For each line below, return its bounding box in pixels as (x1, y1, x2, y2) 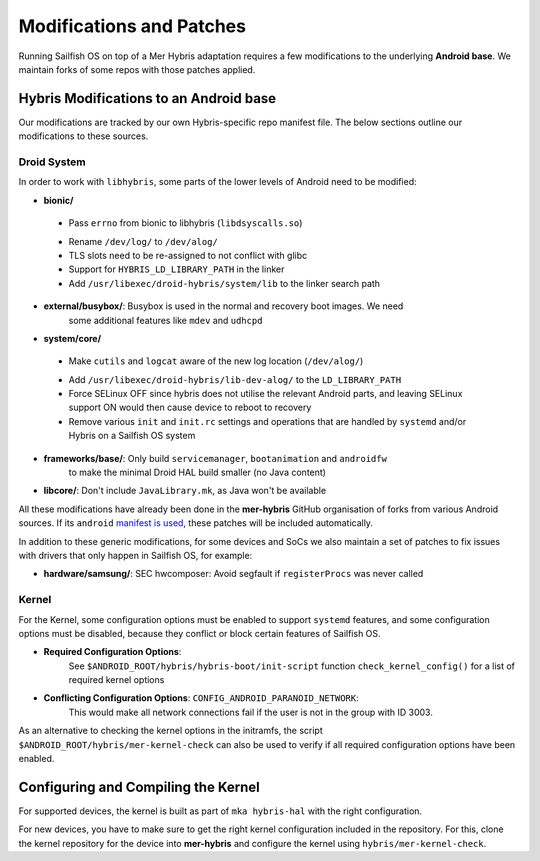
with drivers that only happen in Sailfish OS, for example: (18, 549, 253, 561)
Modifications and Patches (18, 15, 247, 37)
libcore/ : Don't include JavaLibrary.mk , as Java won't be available (43, 485, 327, 497)
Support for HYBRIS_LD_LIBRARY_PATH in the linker (68, 263, 285, 275)
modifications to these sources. (18, 130, 149, 142)
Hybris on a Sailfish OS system (68, 430, 196, 442)
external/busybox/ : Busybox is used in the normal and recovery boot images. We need (43, 300, 404, 312)
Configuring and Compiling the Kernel (18, 778, 260, 795)
